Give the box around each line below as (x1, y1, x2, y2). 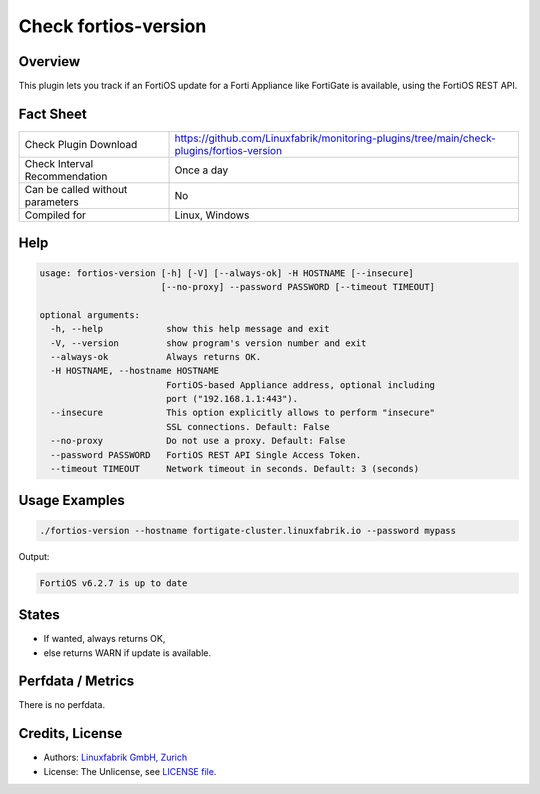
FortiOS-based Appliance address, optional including (165, 379, 435, 390)
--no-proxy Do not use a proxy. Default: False (50, 435, 346, 447)
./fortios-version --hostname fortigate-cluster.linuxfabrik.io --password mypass (39, 525, 457, 536)
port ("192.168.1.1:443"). (165, 393, 299, 405)
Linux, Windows (174, 208, 250, 222)
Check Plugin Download (24, 137, 138, 151)
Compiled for (24, 208, 87, 222)
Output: (18, 550, 50, 562)
